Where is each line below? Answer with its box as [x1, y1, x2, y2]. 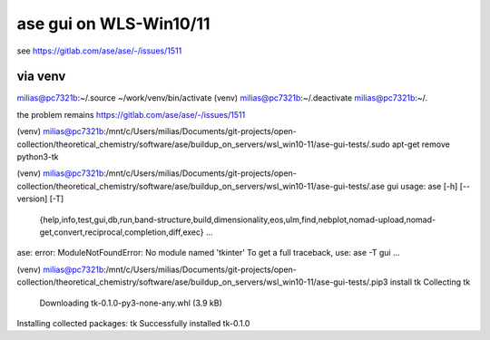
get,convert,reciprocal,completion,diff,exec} [39, 227, 204, 238]
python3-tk [16, 151, 59, 162]
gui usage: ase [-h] [387, 180, 458, 191]
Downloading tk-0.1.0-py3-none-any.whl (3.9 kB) [39, 297, 222, 308]
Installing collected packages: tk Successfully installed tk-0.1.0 [16, 317, 250, 328]
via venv [16, 69, 66, 84]
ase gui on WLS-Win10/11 [16, 14, 211, 34]
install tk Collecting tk [389, 277, 471, 287]
